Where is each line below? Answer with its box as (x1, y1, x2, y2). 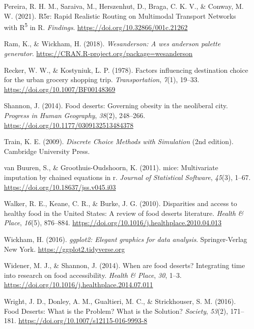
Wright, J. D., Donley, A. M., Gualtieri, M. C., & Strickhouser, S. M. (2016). (4, 296, 236, 306)
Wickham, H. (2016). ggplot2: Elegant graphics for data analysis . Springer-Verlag (4, 234, 247, 244)
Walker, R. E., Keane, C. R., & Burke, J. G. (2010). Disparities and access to (4, 198, 237, 209)
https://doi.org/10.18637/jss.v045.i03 (4, 181, 116, 192)
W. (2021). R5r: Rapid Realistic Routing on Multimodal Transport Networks (4, 10, 236, 21)
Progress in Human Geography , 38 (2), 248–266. (4, 110, 145, 120)
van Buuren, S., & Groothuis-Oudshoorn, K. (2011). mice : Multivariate (4, 162, 218, 173)
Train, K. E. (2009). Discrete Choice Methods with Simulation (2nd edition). (4, 136, 234, 147)
